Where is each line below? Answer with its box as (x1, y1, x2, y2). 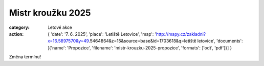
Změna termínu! (9, 54, 41, 60)
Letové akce (47, 24, 72, 30)
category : (9, 24, 30, 30)
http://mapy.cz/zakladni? (155, 31, 206, 37)
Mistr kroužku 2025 (9, 7, 91, 18)
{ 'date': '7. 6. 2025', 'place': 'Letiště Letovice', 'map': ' (47, 31, 156, 37)
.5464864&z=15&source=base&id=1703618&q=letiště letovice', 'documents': (88, 38, 243, 44)
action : (9, 31, 24, 37)
